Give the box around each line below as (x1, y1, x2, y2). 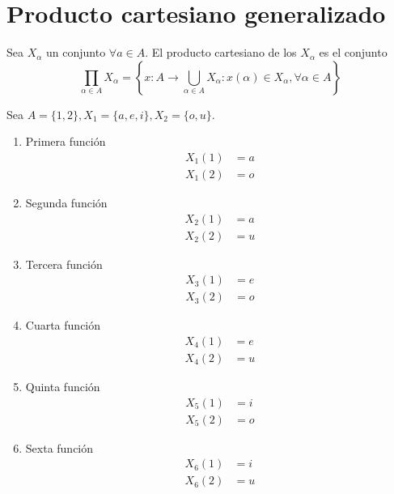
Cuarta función (25, 317, 101, 334)
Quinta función (25, 377, 100, 394)
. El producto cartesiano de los (145, 44, 297, 61)
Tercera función (25, 255, 103, 272)
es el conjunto (319, 44, 388, 61)
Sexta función (25, 439, 94, 456)
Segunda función (25, 194, 108, 211)
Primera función (25, 133, 106, 150)
